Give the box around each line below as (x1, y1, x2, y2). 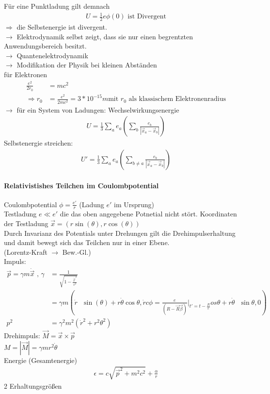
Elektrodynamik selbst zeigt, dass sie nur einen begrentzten (16, 31, 193, 41)
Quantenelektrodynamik (16, 50, 88, 60)
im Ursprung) (114, 199, 155, 209)
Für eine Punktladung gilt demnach (4, 1, 110, 11)
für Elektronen (4, 69, 47, 79)
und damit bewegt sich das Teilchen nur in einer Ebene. (4, 237, 170, 247)
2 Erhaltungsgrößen (4, 380, 62, 391)
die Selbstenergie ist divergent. (16, 21, 107, 32)
